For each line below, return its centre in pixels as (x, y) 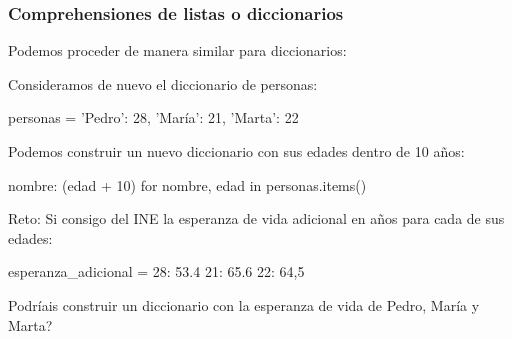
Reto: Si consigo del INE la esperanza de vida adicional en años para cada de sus (256, 218)
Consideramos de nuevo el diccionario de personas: (163, 83)
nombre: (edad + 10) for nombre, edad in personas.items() (187, 184)
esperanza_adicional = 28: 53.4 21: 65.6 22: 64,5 (156, 271)
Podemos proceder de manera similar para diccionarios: (177, 50)
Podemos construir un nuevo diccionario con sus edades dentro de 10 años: (236, 151)
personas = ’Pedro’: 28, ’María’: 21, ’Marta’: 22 (153, 117)
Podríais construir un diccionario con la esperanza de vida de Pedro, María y (244, 304)
